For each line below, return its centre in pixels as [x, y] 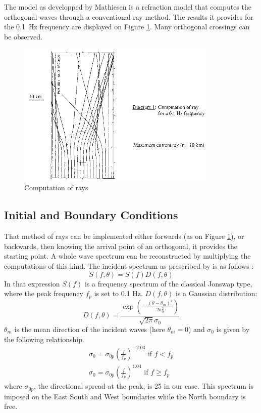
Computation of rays [56, 188]
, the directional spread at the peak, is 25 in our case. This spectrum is [144, 386]
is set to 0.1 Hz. [118, 293]
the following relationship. [44, 339]
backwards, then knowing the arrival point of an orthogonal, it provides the [121, 246]
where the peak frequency [44, 293]
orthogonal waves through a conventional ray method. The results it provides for [129, 16]
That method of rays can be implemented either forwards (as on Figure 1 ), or [124, 236]
